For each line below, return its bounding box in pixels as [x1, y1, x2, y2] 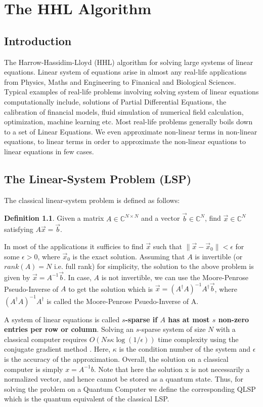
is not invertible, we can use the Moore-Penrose [101, 272, 248, 282]
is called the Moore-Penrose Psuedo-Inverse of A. [47, 295, 199, 306]
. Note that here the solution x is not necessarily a [94, 363, 250, 374]
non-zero [218, 314, 249, 324]
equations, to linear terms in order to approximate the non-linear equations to [4, 136, 246, 147]
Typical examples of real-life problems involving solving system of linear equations [4, 86, 259, 97]
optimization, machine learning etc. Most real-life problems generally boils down [4, 116, 253, 127]
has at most [168, 314, 210, 324]
